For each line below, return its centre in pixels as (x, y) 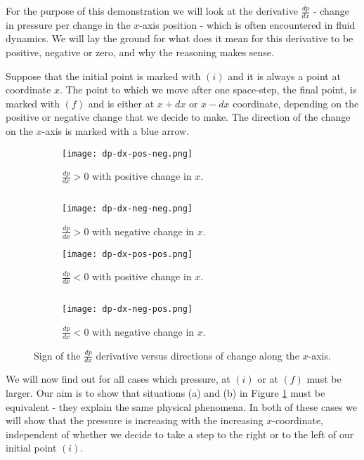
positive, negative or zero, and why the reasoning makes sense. (140, 52)
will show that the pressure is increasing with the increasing (135, 420)
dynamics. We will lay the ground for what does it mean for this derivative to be (180, 38)
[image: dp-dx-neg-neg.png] (128, 209)
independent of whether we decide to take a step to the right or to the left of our (180, 434)
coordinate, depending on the (296, 103)
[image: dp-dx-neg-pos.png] (128, 309)
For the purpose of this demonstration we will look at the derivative (152, 11)
